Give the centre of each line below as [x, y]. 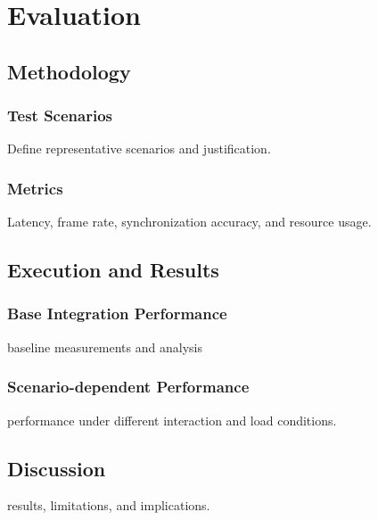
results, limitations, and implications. [109, 505]
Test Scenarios [60, 116]
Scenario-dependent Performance [128, 387]
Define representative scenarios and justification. [139, 149]
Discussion [57, 468]
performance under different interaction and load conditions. [172, 420]
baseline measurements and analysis [105, 347]
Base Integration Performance [117, 314]
